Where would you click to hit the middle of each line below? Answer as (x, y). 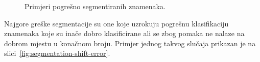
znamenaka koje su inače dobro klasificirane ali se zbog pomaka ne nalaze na (124, 33)
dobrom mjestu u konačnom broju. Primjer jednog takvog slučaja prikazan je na (130, 43)
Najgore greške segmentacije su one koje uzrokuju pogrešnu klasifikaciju (116, 23)
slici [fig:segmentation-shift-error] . (57, 53)
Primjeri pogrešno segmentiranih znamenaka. (95, 6)
